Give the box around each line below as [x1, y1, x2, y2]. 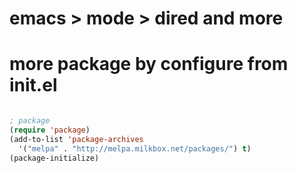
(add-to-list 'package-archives [9, 134, 144, 144]
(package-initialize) [9, 153, 100, 163]
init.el [9, 74, 58, 97]
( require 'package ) [9, 125, 91, 135]
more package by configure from [9, 53, 289, 76]
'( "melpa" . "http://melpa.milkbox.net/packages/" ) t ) [18, 143, 252, 154]
